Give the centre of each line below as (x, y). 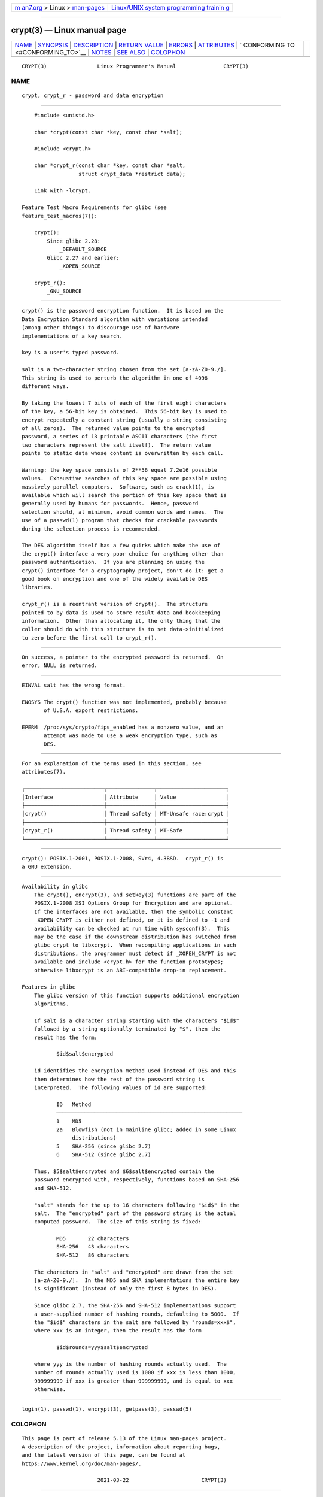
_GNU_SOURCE (64, 291)
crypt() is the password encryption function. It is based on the (123, 311)
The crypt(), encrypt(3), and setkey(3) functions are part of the (135, 895)
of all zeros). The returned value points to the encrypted (113, 428)
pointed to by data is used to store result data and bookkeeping (121, 613)
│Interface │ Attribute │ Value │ (126, 797)
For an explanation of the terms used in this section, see (112, 763)
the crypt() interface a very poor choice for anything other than (123, 554)
